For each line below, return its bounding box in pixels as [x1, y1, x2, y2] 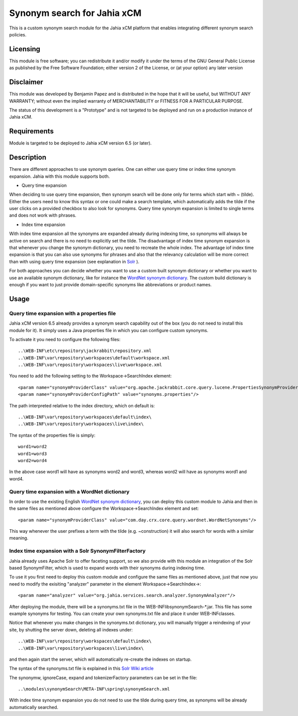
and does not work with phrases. [9, 212, 76, 219]
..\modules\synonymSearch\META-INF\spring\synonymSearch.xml [18, 686, 170, 692]
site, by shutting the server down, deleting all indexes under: [9, 626, 133, 632]
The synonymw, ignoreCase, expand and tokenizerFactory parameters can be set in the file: [9, 675, 197, 681]
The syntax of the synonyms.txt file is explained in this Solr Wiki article [9, 665, 154, 672]
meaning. [9, 535, 28, 541]
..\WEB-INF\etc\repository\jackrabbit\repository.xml [18, 348, 151, 354]
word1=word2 [18, 444, 47, 450]
